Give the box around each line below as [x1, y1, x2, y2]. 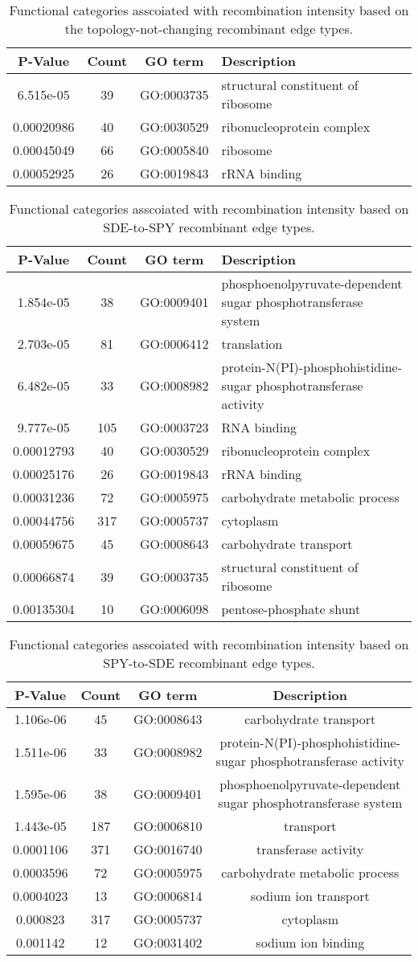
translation [221, 334, 283, 353]
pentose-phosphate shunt [221, 600, 361, 618]
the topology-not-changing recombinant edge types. [64, 19, 354, 38]
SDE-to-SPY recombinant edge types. [103, 218, 315, 236]
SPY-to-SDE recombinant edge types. [103, 653, 315, 672]
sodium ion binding [256, 933, 365, 952]
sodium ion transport [250, 886, 370, 905]
